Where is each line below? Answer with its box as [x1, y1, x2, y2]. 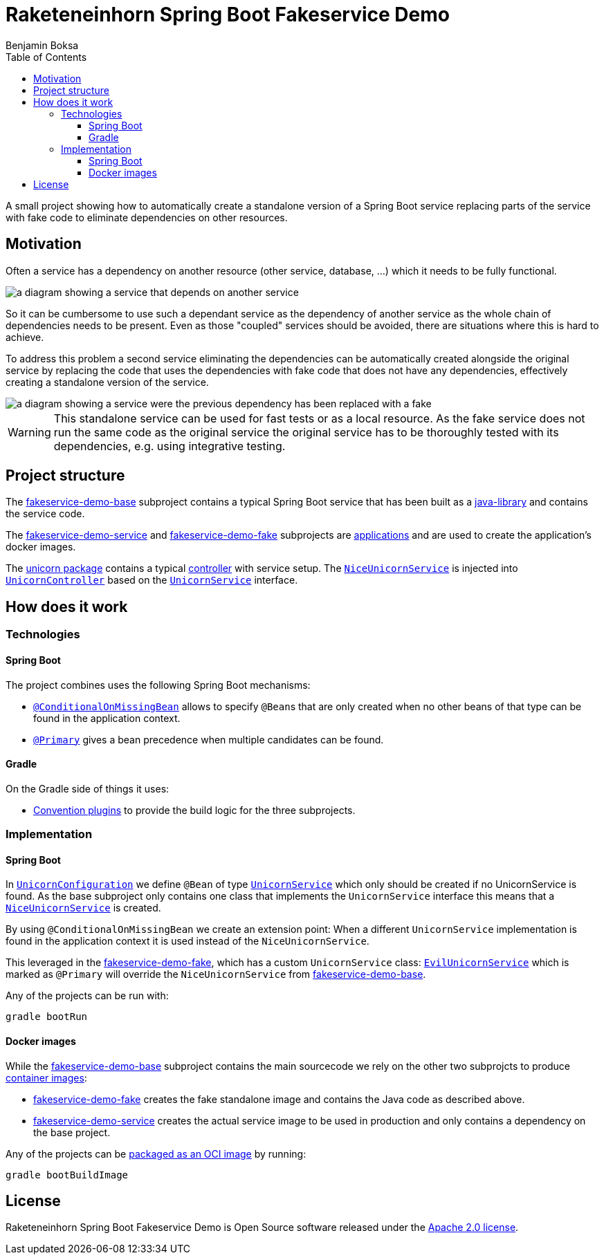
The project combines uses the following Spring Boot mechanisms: [6, 678, 311, 691]
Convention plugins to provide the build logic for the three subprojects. [33, 804, 356, 816]
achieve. [6, 331, 44, 343]
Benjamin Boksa [6, 39, 79, 51]
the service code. [6, 508, 85, 520]
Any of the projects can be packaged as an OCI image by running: [6, 1147, 306, 1160]
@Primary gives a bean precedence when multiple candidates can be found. [33, 733, 384, 745]
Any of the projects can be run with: [6, 990, 169, 1002]
